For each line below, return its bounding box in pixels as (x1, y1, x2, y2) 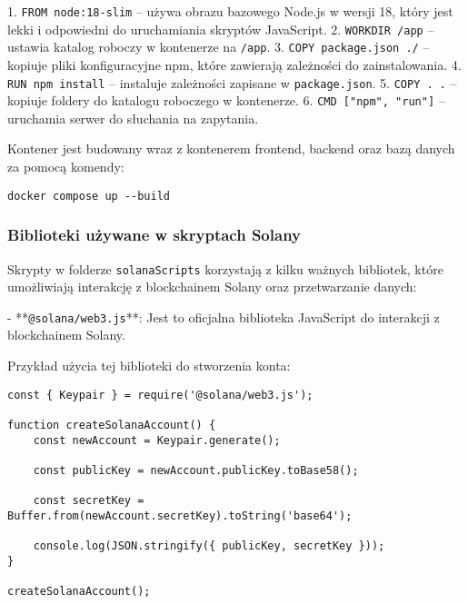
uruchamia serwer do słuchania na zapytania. (7, 108, 259, 127)
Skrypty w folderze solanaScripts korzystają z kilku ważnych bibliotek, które (7, 259, 443, 278)
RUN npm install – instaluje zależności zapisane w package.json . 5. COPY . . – (7, 73, 457, 92)
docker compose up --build (7, 189, 170, 203)
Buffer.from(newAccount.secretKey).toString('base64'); (7, 509, 353, 522)
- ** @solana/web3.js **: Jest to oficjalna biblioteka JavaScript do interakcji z (7, 307, 440, 326)
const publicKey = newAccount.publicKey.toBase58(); (33, 463, 359, 477)
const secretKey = (33, 494, 144, 508)
